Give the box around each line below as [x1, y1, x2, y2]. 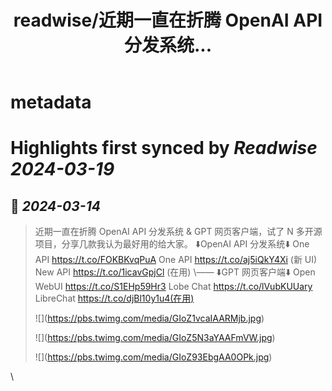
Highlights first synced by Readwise [10, 137, 318, 160]
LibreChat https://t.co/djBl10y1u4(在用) [34, 292, 195, 305]
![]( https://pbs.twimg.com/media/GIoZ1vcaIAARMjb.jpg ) [34, 312, 265, 325]
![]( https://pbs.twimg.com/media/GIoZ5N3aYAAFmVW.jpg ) [34, 332, 276, 344]
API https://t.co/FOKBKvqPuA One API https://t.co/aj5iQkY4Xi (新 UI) [34, 254, 318, 266]
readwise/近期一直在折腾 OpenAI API [13, 9, 323, 32]
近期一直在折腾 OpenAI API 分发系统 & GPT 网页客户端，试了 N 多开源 [34, 226, 323, 238]
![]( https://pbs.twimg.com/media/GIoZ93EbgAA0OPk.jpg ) [34, 351, 273, 363]
